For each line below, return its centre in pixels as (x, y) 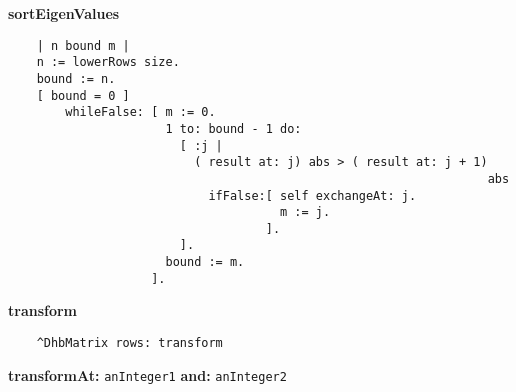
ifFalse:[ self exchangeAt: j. (312, 195)
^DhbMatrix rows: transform (129, 343)
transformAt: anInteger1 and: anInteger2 (147, 374)
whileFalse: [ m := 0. (140, 112)
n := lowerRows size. (108, 62)
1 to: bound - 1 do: (233, 128)
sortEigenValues (64, 13)
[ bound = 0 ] (83, 95)
